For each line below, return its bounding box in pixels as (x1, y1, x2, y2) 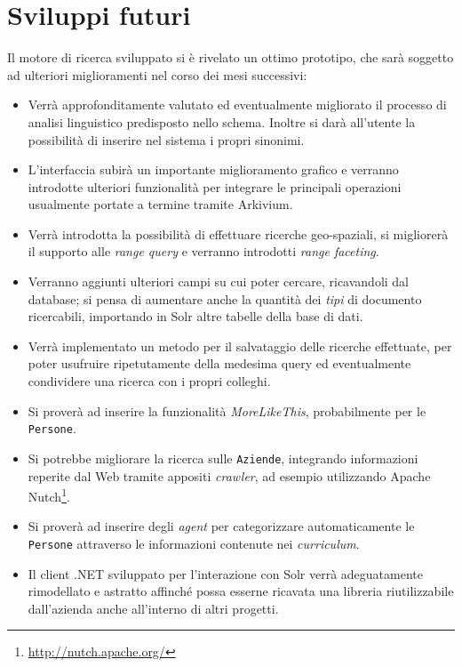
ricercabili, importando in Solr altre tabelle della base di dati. (28, 307, 363, 325)
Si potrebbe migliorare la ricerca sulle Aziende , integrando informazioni (28, 448, 418, 467)
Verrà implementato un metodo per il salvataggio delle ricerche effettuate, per (28, 336, 452, 355)
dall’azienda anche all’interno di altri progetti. (28, 599, 279, 617)
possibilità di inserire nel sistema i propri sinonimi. (28, 130, 305, 149)
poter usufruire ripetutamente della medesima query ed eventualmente (28, 354, 411, 373)
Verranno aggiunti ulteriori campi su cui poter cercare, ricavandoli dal (28, 272, 409, 291)
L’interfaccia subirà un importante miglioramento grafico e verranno (28, 160, 399, 179)
